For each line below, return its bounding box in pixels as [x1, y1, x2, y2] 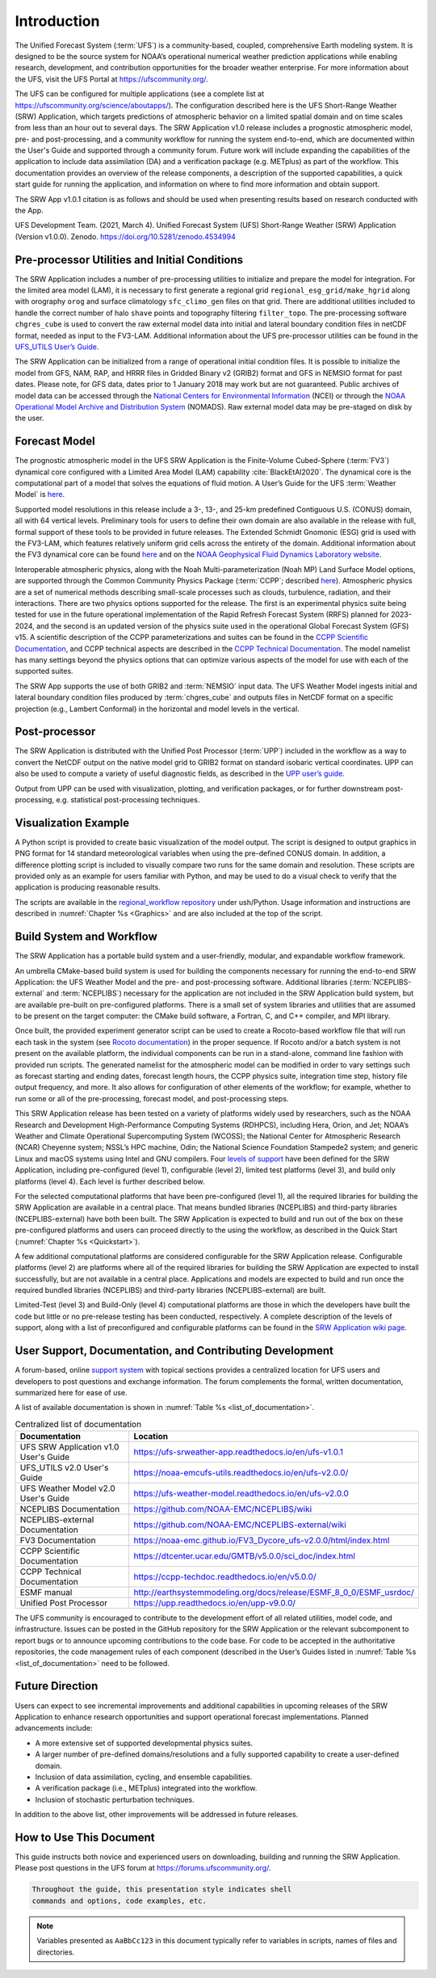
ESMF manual [19, 1587, 73, 1598]
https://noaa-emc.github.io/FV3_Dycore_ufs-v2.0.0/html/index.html [133, 1535, 390, 1547]
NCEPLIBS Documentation [19, 1504, 120, 1515]
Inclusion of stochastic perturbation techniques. [35, 1795, 195, 1804]
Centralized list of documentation [15, 1418, 141, 1429]
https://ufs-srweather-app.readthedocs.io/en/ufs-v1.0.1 [133, 1446, 343, 1458]
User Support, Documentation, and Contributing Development [15, 1344, 334, 1357]
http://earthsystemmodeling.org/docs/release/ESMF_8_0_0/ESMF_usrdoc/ [133, 1587, 415, 1598]
